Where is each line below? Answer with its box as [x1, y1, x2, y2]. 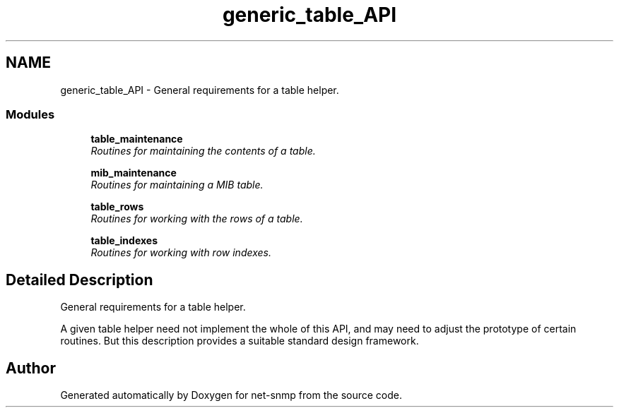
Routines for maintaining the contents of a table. [90, 145, 316, 157]
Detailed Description [6, 270, 153, 289]
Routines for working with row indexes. [90, 246, 271, 259]
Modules [6, 107, 55, 121]
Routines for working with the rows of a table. [90, 213, 303, 225]
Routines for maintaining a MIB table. [90, 179, 264, 191]
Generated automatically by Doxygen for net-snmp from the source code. [60, 389, 403, 402]
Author [6, 359, 56, 377]
